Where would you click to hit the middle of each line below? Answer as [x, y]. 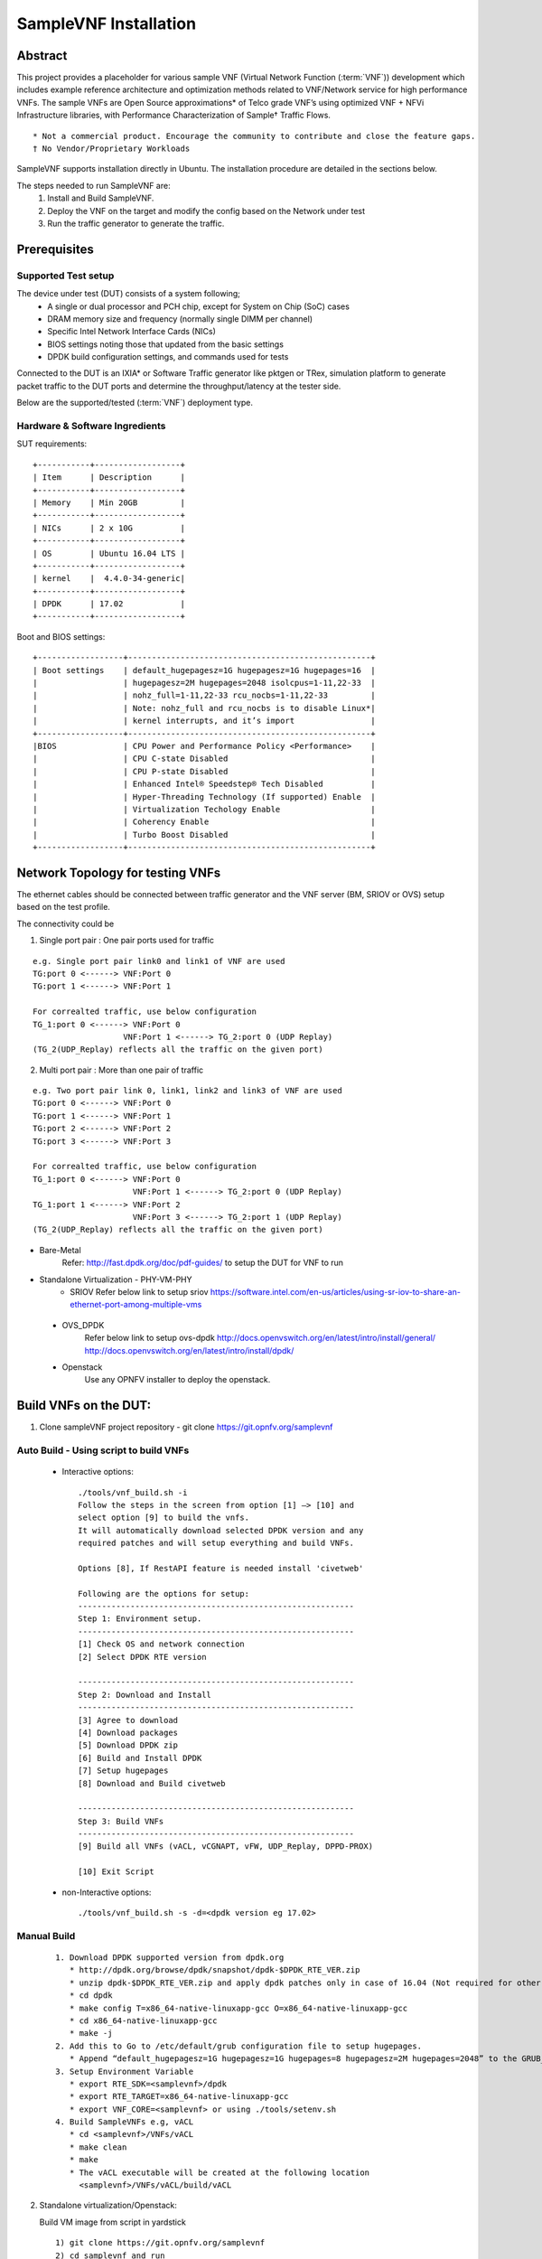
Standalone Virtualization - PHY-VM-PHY [116, 1279]
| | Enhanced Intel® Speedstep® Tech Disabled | [204, 784]
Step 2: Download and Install [145, 1695]
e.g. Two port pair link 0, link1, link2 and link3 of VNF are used [187, 1091]
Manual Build [46, 1936]
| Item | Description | [109, 478]
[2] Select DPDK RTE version [142, 1657]
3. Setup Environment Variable [125, 2071]
